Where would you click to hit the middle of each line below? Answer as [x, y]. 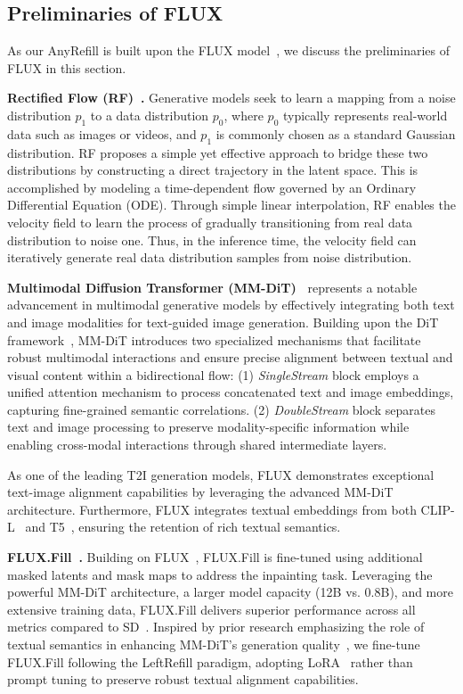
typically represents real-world [365, 115]
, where [244, 115]
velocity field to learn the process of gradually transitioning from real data [210, 222]
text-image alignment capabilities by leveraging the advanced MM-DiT [200, 492]
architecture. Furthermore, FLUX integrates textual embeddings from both [212, 509]
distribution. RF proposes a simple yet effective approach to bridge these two [218, 152]
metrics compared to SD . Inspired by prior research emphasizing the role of [216, 627]
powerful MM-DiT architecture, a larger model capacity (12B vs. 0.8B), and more [230, 592]
